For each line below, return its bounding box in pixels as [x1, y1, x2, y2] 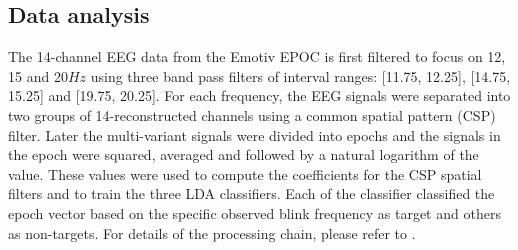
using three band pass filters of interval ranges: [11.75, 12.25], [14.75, [90, 65, 511, 86]
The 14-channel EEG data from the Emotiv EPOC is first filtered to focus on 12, [8, 46, 506, 67]
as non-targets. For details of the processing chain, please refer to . [8, 222, 416, 243]
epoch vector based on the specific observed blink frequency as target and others [8, 202, 501, 223]
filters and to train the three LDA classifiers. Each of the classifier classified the [8, 183, 495, 204]
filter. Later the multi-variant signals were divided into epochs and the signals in [8, 124, 501, 145]
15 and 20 [8, 65, 68, 86]
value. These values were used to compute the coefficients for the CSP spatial [8, 163, 482, 184]
